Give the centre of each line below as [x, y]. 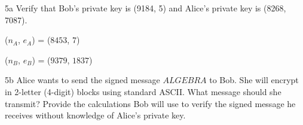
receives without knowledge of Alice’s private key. [95, 115]
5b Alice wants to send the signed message [82, 80]
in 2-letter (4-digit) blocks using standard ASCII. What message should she [143, 91]
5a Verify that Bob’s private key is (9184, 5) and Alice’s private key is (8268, [146, 8]
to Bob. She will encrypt [254, 80]
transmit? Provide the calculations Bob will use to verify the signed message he [150, 103]
